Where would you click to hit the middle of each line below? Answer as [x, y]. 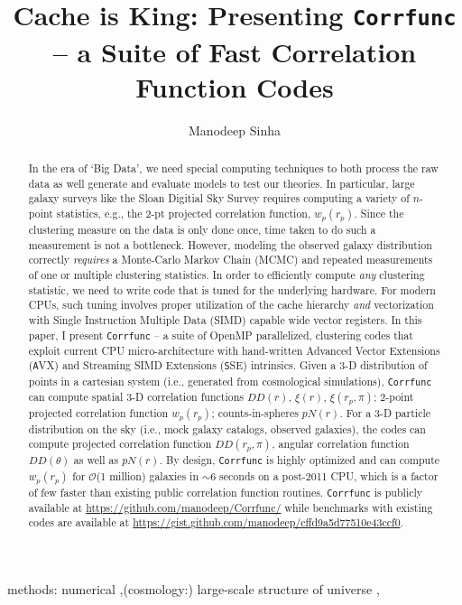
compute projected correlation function [120, 444]
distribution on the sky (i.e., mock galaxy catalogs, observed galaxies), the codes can [227, 428]
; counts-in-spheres [255, 412]
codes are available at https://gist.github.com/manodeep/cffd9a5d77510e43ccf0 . [216, 522]
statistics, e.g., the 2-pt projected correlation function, [184, 213]
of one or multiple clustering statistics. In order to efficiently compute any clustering [226, 274]
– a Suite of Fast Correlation [235, 51]
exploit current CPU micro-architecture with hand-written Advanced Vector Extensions [234, 350]
